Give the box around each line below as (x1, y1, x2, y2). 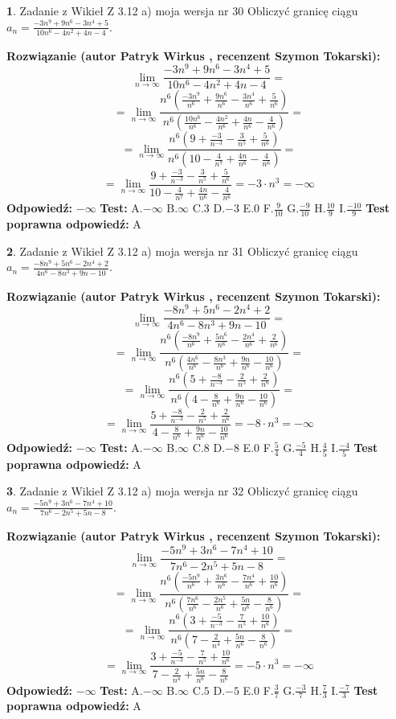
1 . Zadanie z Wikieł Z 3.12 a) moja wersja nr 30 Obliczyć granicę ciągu (6, 2, 358, 18)
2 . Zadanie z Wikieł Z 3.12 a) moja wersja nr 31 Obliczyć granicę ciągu (6, 242, 358, 259)
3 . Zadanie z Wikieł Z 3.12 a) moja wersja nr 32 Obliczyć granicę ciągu (6, 483, 358, 499)
